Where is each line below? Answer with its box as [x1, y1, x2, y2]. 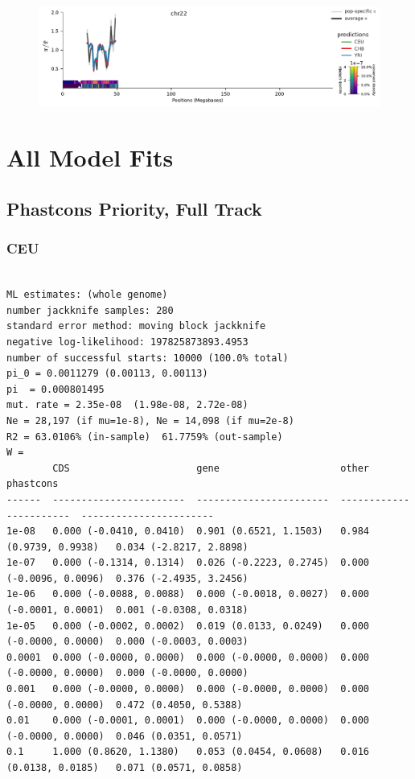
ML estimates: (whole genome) [6, 289, 168, 301]
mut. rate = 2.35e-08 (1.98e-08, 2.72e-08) [6, 399, 249, 411]
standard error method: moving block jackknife [6, 320, 266, 332]
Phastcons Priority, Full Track [6, 196, 262, 221]
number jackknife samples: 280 [6, 304, 174, 316]
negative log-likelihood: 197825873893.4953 [6, 336, 249, 348]
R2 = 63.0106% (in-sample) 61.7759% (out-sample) [6, 431, 283, 443]
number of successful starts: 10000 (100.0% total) [6, 352, 289, 364]
